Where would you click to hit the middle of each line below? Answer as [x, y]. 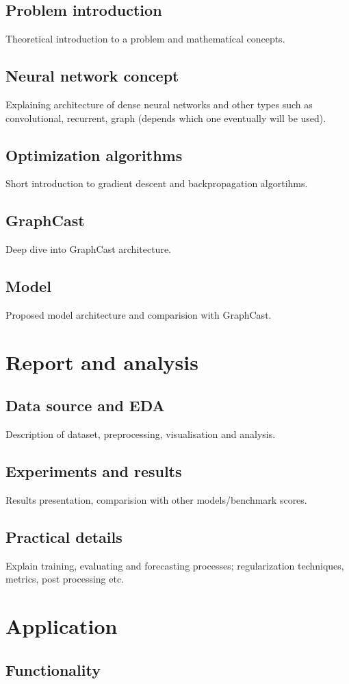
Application [62, 626]
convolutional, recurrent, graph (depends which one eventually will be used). [166, 118]
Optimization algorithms [94, 155]
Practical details [64, 536]
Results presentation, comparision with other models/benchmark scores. [156, 499]
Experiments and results [94, 471]
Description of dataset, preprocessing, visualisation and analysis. [141, 434]
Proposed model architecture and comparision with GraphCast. [139, 314]
